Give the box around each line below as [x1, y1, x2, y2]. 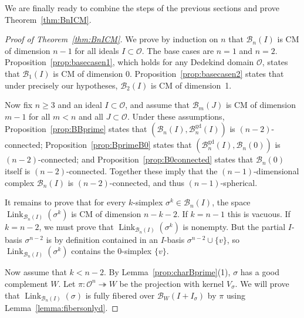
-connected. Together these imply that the [66, 164, 218, 177]
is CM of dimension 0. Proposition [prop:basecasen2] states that [53, 67, 284, 79]
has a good [240, 266, 279, 278]
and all [78, 110, 104, 122]
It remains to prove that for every [5, 196, 126, 208]
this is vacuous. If [227, 207, 291, 219]
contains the [71, 245, 115, 257]
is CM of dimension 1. [151, 79, 232, 91]
